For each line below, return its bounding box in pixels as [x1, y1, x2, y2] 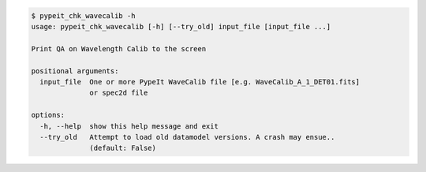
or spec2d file [89, 88, 148, 98]
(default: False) [89, 144, 157, 153]
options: [31, 110, 65, 120]
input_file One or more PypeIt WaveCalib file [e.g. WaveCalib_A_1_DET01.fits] [39, 77, 361, 86]
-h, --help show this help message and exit [39, 122, 219, 130]
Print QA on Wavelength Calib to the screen [31, 44, 207, 53]
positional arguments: [31, 66, 119, 75]
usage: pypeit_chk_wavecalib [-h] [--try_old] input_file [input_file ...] [31, 22, 331, 31]
